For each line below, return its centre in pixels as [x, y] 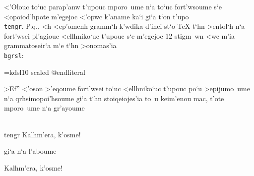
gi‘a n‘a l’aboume [30, 151]
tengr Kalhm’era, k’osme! [42, 134]
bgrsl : [14, 55]
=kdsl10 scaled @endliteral [45, 72]
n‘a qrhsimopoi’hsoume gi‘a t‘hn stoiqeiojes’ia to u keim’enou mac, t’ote [114, 98]
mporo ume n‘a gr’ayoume [44, 108]
